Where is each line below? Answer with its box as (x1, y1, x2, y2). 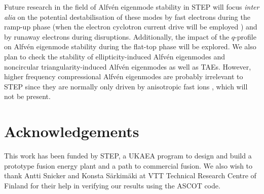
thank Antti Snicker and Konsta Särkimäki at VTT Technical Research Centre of (4, 170, 256, 181)
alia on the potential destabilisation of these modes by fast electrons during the (4, 11, 250, 22)
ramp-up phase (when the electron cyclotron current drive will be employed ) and (4, 21, 257, 32)
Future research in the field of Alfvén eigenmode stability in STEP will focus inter (4, 2, 259, 12)
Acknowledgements (4, 121, 139, 142)
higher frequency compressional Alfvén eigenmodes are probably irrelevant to (4, 71, 243, 82)
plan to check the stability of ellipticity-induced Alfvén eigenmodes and (4, 51, 225, 61)
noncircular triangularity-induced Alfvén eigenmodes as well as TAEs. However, (4, 61, 251, 72)
